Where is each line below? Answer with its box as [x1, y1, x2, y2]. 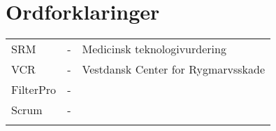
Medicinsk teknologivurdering [82, 41, 226, 57]
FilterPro [11, 81, 57, 98]
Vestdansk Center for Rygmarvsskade [82, 61, 266, 78]
